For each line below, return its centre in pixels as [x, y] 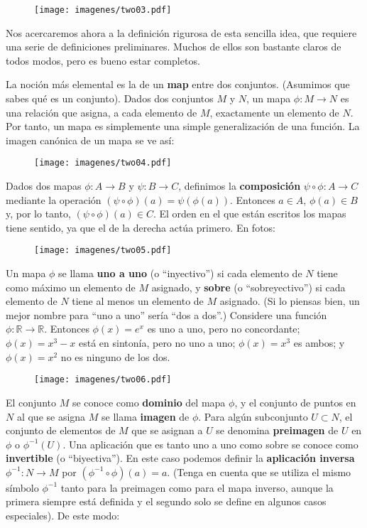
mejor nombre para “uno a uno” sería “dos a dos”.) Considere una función [166, 314]
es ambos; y [319, 343]
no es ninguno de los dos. [115, 356]
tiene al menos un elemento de [138, 301]
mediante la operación [54, 199]
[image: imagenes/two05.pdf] [103, 250]
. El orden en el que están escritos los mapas [250, 214]
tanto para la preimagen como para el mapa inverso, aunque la [197, 487]
